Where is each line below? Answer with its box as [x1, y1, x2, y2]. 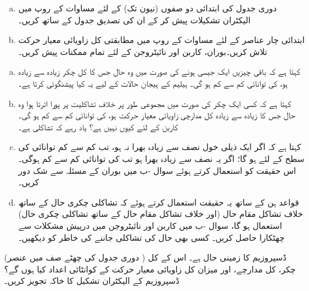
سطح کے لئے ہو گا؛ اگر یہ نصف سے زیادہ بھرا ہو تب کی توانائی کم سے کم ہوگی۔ [18, 152, 305, 164]
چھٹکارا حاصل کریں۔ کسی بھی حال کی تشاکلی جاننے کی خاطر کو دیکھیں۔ [18, 231, 285, 243]
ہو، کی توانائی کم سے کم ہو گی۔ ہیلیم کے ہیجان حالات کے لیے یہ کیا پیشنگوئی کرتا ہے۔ [18, 76, 288, 89]
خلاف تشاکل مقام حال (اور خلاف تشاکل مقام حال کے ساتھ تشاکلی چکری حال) [18, 207, 303, 220]
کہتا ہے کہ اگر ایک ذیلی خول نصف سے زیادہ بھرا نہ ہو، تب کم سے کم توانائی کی [18, 140, 301, 153]
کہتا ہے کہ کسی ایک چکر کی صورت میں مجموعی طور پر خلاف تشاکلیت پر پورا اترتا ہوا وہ [18, 97, 292, 109]
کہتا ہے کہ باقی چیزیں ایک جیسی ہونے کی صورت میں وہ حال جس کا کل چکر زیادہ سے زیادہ [18, 65, 301, 78]
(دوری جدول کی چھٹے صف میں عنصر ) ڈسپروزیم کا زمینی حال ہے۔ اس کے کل [4, 251, 287, 264]
